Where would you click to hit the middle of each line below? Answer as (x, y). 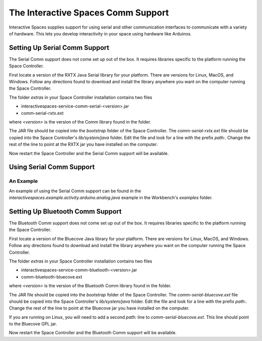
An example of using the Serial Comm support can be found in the (75, 191)
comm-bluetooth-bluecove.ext (52, 277)
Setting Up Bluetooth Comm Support (65, 211)
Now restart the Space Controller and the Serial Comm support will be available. (89, 153)
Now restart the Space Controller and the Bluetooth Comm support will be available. (93, 333)
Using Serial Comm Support (52, 167)
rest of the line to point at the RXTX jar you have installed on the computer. (83, 144)
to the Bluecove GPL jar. (33, 324)
